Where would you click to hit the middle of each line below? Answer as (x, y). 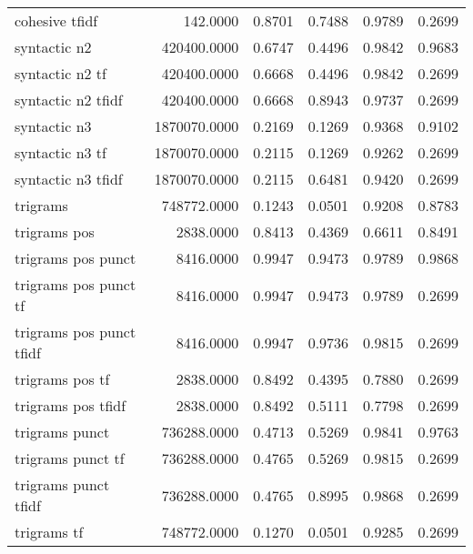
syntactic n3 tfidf (69, 179)
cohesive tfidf (56, 20)
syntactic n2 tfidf (69, 100)
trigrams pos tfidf (70, 405)
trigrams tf (49, 532)
